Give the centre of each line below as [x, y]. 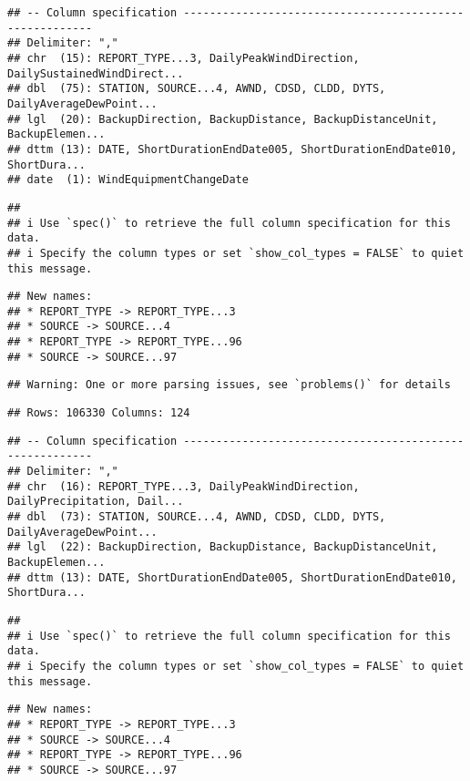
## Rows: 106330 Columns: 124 [99, 413]
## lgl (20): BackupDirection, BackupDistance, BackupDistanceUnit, [223, 119]
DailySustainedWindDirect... [96, 73]
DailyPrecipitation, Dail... [96, 502]
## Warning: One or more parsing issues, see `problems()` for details [229, 385]
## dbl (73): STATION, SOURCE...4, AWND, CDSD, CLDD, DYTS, [197, 517]
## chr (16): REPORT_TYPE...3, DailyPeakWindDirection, [184, 486]
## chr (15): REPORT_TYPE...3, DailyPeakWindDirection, [184, 58]
